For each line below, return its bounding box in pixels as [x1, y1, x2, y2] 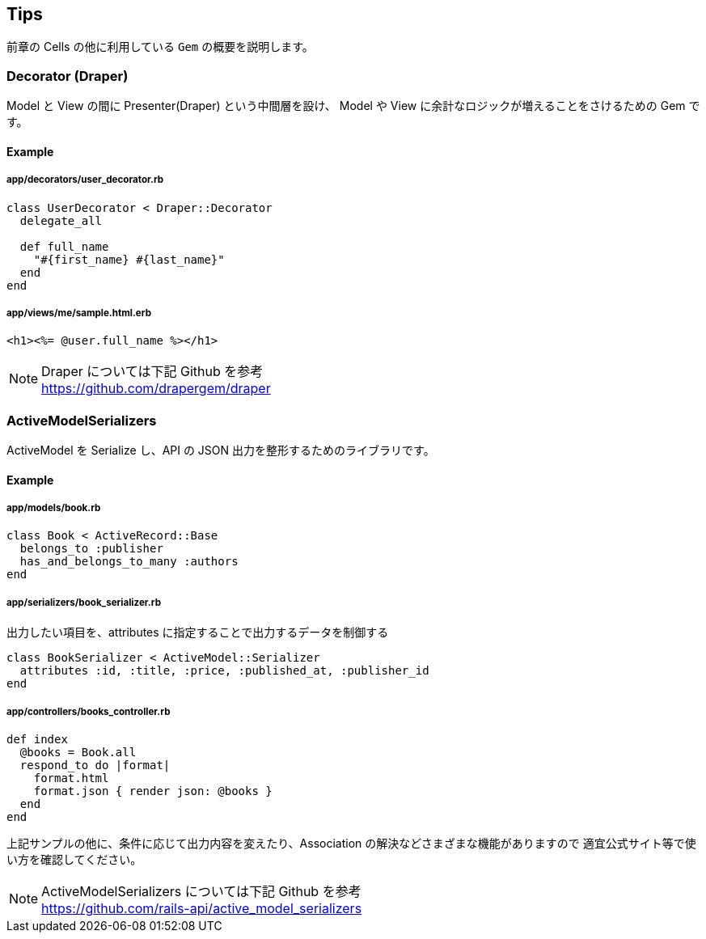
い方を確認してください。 [6, 852, 142, 867]
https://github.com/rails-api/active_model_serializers [41, 900, 362, 917]
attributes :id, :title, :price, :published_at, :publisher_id [19, 664, 429, 678]
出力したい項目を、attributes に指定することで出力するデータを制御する [6, 625, 389, 640]
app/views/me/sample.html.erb [6, 307, 151, 319]
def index [6, 733, 68, 747]
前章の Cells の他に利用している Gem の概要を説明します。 [6, 40, 314, 54]
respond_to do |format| [19, 759, 171, 772]
